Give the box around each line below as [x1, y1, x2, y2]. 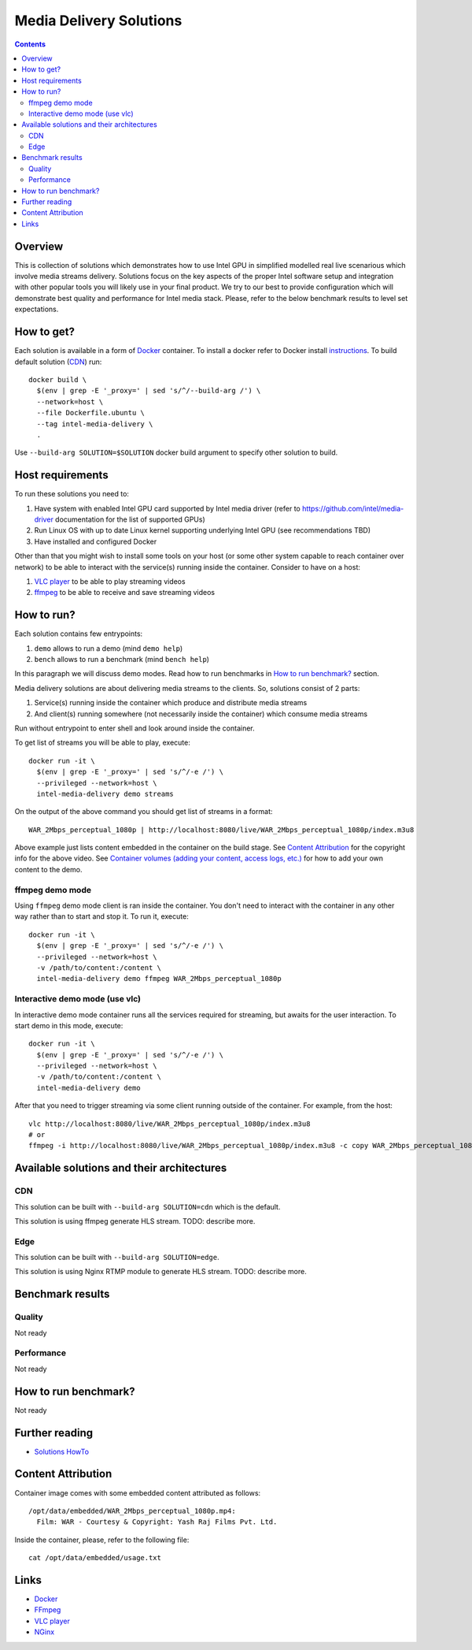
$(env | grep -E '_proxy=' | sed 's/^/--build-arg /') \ [36, 386, 261, 396]
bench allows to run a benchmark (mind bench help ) [34, 655, 210, 664]
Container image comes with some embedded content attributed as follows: [14, 1488, 261, 1497]
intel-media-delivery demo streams [36, 789, 175, 798]
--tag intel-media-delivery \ [36, 419, 153, 429]
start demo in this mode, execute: [14, 1020, 124, 1030]
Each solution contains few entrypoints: [14, 629, 143, 638]
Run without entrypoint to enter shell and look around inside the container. [14, 723, 255, 733]
